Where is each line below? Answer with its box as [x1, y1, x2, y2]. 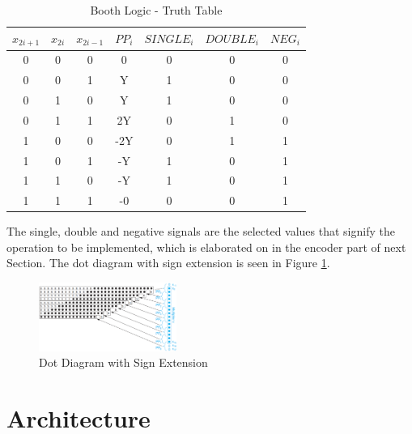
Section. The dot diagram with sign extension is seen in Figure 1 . [6, 254, 330, 271]
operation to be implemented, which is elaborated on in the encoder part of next [6, 238, 406, 255]
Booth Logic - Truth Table [90, 2, 223, 18]
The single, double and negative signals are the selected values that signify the [6, 223, 395, 240]
